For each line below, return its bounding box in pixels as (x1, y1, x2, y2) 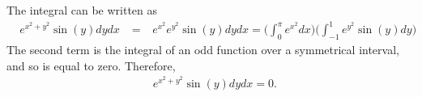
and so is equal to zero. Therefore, (6, 57, 176, 74)
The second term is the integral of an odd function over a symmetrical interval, (6, 40, 399, 57)
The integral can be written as (6, 2, 158, 18)
